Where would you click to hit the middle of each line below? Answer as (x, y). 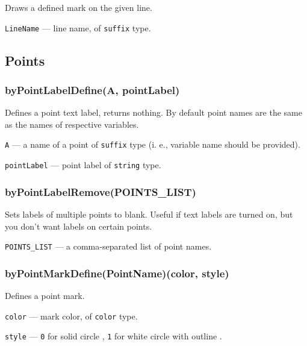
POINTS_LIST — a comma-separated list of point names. (108, 246)
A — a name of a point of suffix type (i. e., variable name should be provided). (153, 144)
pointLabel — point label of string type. (83, 165)
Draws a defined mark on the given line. (79, 7)
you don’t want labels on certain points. (79, 226)
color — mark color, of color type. (71, 316)
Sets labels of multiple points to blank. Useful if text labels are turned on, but (149, 214)
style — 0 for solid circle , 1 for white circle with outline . (113, 336)
